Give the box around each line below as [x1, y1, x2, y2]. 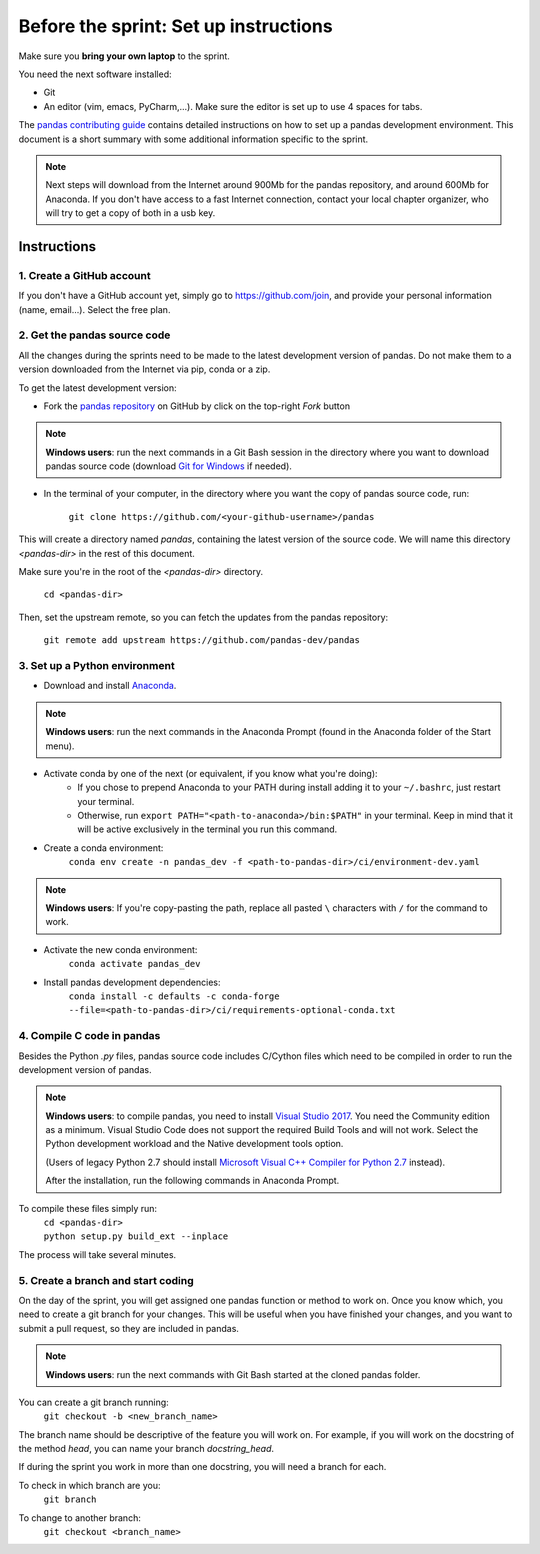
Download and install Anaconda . [43, 680, 177, 692]
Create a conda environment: [43, 841, 164, 854]
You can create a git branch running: [18, 1396, 169, 1408]
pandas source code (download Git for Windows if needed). [45, 460, 292, 472]
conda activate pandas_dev [68, 958, 201, 970]
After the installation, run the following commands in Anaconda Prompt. [45, 1175, 340, 1187]
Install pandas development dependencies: [43, 976, 221, 988]
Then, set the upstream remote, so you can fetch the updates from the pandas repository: [18, 611, 389, 623]
